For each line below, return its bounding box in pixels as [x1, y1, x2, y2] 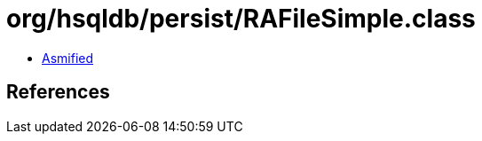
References [6, 81, 110, 104]
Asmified [42, 50, 94, 66]
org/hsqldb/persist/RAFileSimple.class [6, 4, 476, 34]
